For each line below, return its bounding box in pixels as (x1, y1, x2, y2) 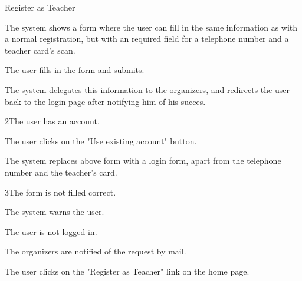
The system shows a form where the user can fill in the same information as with (5, 21, 298, 33)
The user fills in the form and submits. (5, 64, 145, 76)
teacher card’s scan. (5, 44, 75, 56)
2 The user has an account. (5, 115, 100, 127)
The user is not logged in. (5, 225, 97, 237)
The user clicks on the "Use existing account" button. (5, 134, 197, 147)
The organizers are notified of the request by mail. (5, 245, 186, 257)
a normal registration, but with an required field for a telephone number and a (5, 32, 289, 45)
